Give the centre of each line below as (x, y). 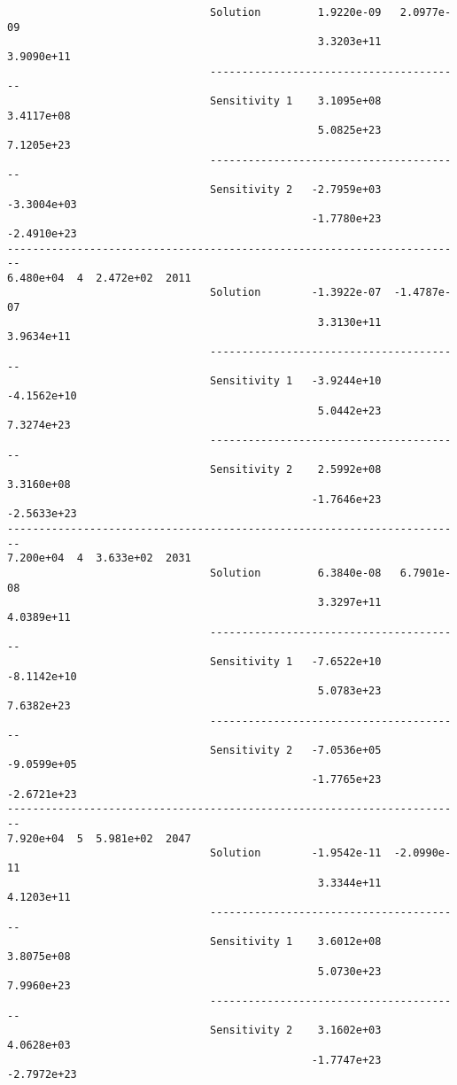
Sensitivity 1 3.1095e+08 (296, 101)
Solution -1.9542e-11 (296, 853)
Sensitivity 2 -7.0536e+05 (296, 750)
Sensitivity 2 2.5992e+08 (296, 470)
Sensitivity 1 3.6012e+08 (296, 942)
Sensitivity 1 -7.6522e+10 (296, 661)
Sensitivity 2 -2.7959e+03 (296, 189)
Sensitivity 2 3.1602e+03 (296, 1031)
